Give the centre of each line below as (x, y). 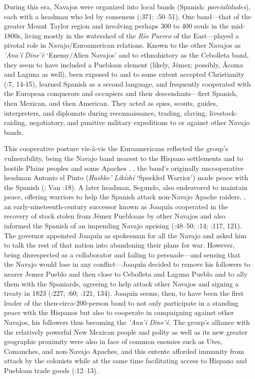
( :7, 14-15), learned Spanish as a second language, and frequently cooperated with (127, 83)
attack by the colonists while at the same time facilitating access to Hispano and (126, 361)
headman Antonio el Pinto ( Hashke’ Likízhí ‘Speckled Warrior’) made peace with (126, 177)
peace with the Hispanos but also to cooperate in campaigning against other (119, 312)
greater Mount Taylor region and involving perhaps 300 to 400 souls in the (117, 26)
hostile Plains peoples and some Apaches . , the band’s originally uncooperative (124, 168)
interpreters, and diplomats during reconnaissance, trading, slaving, (106, 112)
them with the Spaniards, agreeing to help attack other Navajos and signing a (121, 283)
